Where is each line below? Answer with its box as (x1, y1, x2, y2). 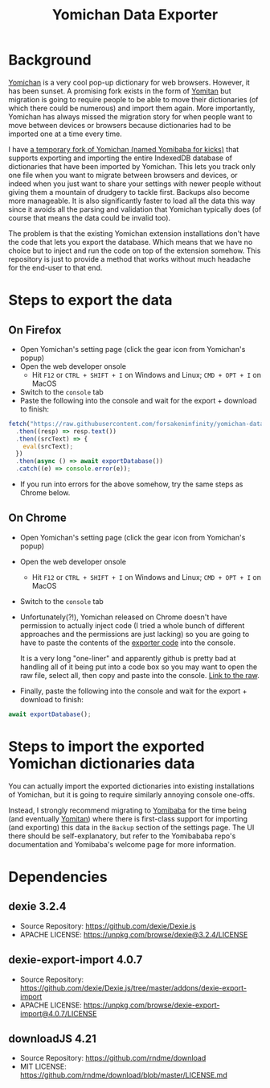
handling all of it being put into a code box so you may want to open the (19, 662, 258, 672)
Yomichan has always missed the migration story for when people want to (8, 111, 253, 122)
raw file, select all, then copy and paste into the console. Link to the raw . (19, 670, 260, 680)
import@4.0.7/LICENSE (19, 1008, 97, 1018)
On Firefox (8, 323, 62, 337)
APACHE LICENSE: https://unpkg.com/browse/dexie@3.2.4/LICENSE (19, 929, 248, 939)
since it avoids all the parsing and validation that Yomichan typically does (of (8, 204, 262, 214)
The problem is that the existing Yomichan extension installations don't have (8, 228, 260, 238)
